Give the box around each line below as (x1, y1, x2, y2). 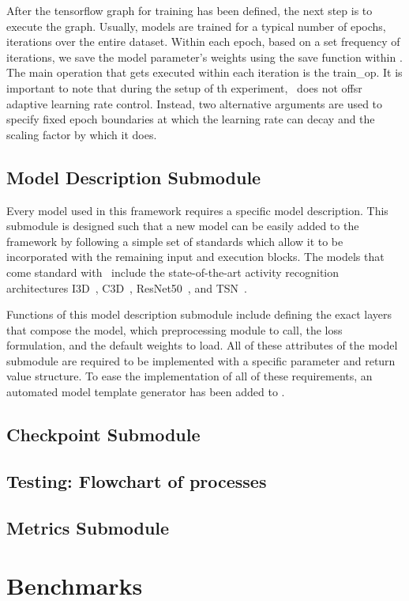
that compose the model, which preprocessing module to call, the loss (6, 321, 343, 338)
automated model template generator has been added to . (6, 384, 285, 400)
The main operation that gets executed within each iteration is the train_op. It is (6, 64, 403, 81)
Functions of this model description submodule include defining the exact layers (6, 306, 392, 323)
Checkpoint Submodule (6, 422, 201, 447)
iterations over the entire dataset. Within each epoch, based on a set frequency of (6, 33, 400, 50)
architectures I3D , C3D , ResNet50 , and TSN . (6, 279, 247, 296)
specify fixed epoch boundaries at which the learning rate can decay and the (6, 111, 375, 127)
